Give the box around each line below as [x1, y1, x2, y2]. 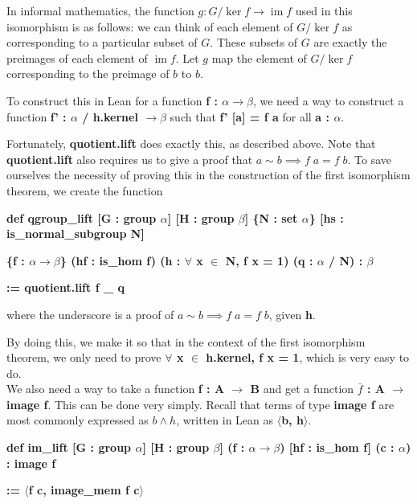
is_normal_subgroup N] [6, 225, 145, 242]
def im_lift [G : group [6, 439, 132, 456]
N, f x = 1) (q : [225, 252, 313, 268]
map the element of [211, 49, 307, 66]
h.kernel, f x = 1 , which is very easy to [206, 349, 410, 366]
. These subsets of [210, 34, 298, 51]
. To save [347, 150, 392, 167]
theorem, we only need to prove [6, 349, 161, 366]
